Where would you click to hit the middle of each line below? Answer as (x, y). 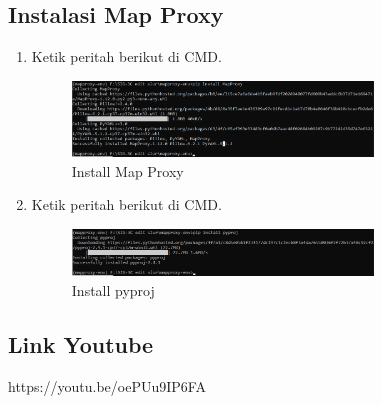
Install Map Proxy (127, 170)
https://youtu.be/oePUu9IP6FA (107, 385)
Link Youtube (81, 343)
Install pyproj (113, 289)
